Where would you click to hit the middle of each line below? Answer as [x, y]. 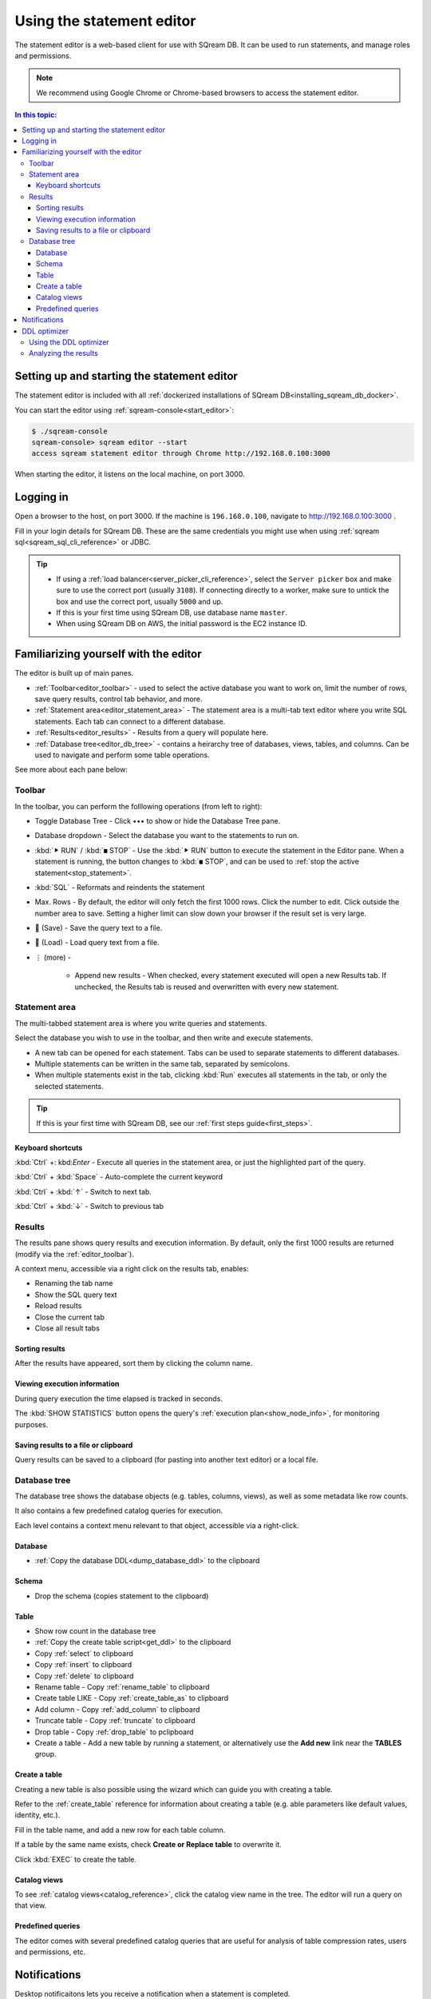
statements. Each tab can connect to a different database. [130, 721]
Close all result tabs [67, 1328]
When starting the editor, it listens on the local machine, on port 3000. [130, 474]
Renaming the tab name [74, 1283]
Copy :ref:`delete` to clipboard [84, 1676]
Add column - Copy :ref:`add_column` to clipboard [117, 1709]
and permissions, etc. [50, 1952]
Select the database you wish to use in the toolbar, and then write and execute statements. [164, 1038]
